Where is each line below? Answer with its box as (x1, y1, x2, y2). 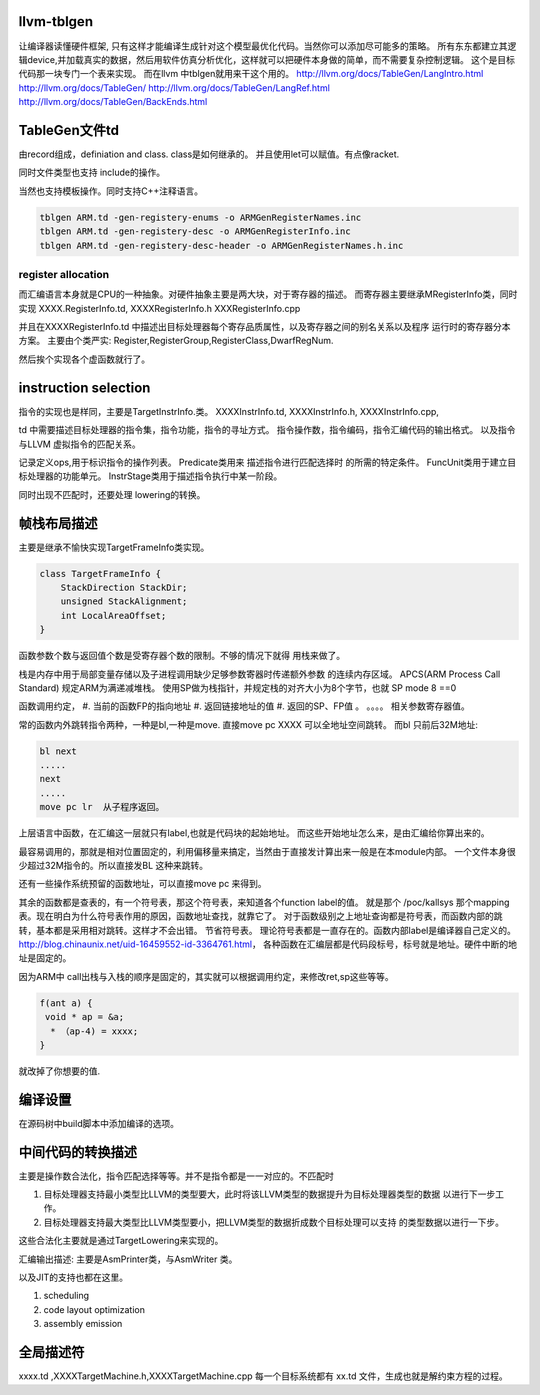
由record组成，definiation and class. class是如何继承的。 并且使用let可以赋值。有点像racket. (18, 148, 400, 160)
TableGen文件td (18, 121, 120, 139)
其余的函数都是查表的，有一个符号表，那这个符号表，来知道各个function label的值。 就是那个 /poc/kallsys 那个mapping (18, 896, 510, 908)
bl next (39, 745, 77, 757)
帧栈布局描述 (18, 515, 98, 532)
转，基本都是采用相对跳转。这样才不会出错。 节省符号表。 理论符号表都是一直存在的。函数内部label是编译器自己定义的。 (18, 924, 517, 936)
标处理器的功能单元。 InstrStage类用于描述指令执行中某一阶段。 (18, 470, 283, 482)
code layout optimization (43, 1303, 145, 1315)
